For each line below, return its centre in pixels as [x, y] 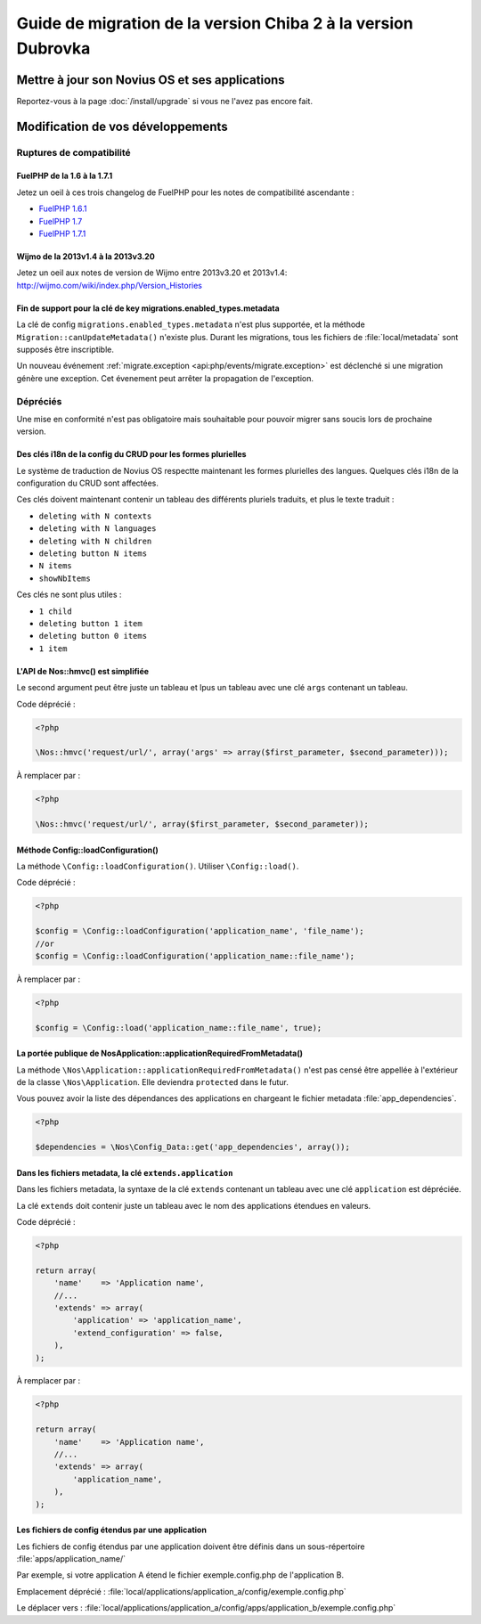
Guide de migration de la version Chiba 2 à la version [215, 23]
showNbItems [65, 578]
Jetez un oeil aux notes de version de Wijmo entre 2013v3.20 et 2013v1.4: [152, 273]
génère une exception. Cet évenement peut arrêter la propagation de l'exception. [165, 378]
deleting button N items [93, 554]
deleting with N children [95, 541]
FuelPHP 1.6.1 [63, 208]
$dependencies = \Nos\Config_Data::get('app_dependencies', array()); [193, 1147]
